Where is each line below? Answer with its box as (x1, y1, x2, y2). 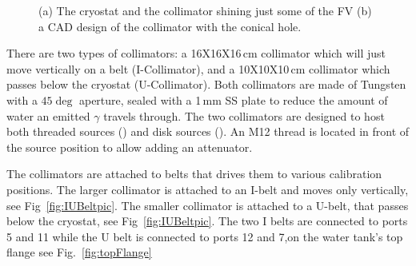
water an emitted (6, 107, 90, 124)
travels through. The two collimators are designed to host (103, 107, 385, 124)
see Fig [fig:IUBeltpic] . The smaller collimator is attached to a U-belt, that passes (6, 197, 409, 213)
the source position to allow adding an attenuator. (6, 138, 253, 155)
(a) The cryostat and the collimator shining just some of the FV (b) (38, 2, 372, 18)
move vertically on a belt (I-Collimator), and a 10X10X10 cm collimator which (6, 60, 390, 77)
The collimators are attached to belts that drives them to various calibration (6, 165, 382, 182)
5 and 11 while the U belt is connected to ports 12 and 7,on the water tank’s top (6, 228, 403, 244)
